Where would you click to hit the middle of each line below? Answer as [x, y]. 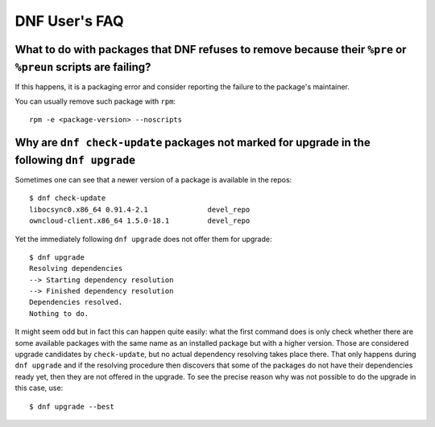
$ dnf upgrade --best [72, 406]
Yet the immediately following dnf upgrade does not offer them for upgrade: [143, 239]
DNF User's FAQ [69, 21]
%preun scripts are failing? [83, 67]
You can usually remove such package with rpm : [95, 101]
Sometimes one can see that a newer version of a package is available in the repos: [153, 179]
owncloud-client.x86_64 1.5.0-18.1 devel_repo [140, 221]
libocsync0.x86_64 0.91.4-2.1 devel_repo [140, 209]
